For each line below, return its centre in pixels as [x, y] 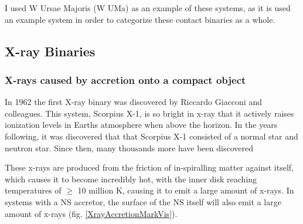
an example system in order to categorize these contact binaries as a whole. [140, 19]
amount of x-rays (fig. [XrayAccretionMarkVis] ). [91, 213]
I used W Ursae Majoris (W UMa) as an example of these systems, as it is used [148, 8]
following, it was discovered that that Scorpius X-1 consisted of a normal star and [151, 136]
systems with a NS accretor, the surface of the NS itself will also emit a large [143, 201]
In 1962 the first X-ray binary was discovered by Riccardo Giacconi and [133, 102]
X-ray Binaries [50, 51]
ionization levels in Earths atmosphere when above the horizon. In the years [141, 125]
